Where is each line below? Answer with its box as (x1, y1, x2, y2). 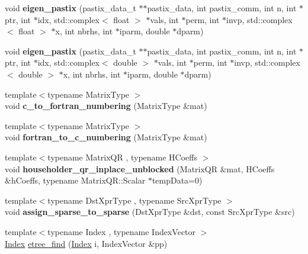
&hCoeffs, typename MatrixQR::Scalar (5, 174, 146, 187)
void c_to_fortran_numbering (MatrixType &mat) (5, 99, 207, 112)
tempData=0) (152, 174, 203, 187)
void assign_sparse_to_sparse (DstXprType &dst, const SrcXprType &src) (5, 205, 295, 218)
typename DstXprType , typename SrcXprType (47, 194, 222, 206)
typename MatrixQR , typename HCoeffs (47, 150, 198, 163)
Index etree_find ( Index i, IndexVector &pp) (5, 237, 168, 249)
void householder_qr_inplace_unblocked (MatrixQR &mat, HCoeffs (5, 162, 275, 175)
